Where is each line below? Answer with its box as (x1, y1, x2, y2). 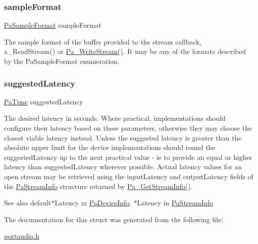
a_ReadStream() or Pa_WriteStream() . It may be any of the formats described (4, 46, 246, 56)
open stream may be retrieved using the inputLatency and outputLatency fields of (4, 171, 254, 181)
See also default (4, 197, 52, 208)
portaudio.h (4, 231, 40, 241)
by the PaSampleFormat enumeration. (4, 56, 120, 66)
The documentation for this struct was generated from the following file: (4, 214, 223, 224)
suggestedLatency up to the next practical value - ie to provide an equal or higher (4, 151, 253, 162)
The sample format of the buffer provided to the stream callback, (4, 36, 202, 47)
